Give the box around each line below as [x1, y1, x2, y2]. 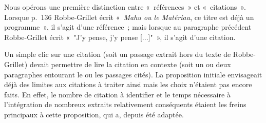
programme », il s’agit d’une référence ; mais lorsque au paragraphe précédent [4, 22, 252, 32]
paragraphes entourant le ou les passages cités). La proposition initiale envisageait [4, 69, 262, 79]
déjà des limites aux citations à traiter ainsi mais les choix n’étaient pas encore [4, 79, 252, 90]
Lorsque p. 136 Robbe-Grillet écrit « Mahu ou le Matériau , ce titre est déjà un [4, 11, 254, 22]
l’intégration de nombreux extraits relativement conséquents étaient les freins [4, 99, 246, 110]
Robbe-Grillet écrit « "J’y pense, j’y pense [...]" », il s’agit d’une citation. [4, 31, 236, 42]
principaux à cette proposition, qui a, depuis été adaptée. [4, 109, 184, 119]
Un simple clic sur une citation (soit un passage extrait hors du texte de [4, 49, 231, 59]
